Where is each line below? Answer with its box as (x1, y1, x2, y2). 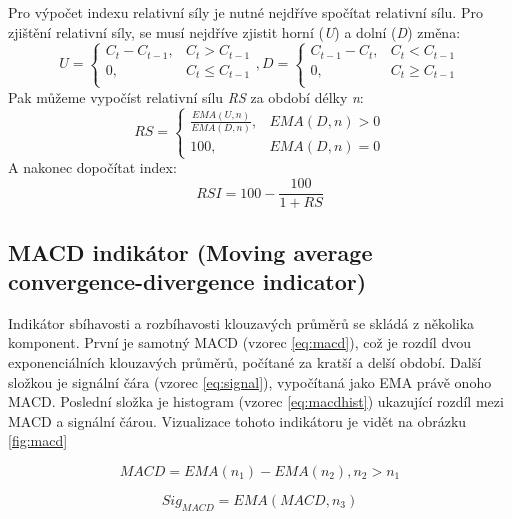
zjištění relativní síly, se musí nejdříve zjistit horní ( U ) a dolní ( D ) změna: (8, 21, 461, 42)
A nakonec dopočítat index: (8, 157, 177, 178)
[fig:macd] (8, 430, 68, 451)
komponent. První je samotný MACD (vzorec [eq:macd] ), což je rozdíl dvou (8, 332, 471, 353)
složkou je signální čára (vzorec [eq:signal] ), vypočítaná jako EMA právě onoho (8, 371, 492, 392)
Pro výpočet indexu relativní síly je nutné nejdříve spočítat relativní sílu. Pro (8, 2, 483, 22)
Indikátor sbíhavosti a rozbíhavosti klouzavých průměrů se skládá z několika (8, 312, 475, 333)
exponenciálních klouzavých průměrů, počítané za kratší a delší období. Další (8, 351, 482, 372)
